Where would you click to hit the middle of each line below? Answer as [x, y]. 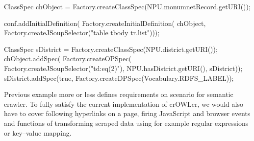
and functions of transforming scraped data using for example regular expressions [126, 123]
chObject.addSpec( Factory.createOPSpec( [68, 59]
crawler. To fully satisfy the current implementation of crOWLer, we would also [124, 104]
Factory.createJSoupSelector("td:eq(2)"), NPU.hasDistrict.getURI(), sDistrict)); [123, 68]
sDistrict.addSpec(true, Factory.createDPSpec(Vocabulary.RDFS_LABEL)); [119, 78]
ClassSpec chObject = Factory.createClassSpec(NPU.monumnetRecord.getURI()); [127, 6]
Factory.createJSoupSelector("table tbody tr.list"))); [82, 33]
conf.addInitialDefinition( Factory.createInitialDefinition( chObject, [105, 23]
